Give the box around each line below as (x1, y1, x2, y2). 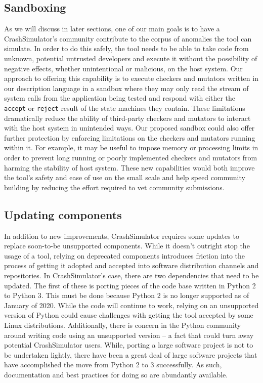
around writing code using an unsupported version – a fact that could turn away (4, 329, 254, 340)
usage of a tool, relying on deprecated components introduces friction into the (4, 250, 245, 261)
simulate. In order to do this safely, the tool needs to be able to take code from (4, 43, 249, 54)
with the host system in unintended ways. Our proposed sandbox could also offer (4, 122, 255, 133)
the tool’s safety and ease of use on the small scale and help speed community (4, 172, 245, 183)
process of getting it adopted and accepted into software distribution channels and (4, 260, 259, 271)
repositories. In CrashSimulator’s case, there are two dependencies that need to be (4, 270, 259, 280)
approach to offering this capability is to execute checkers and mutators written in (4, 73, 258, 83)
